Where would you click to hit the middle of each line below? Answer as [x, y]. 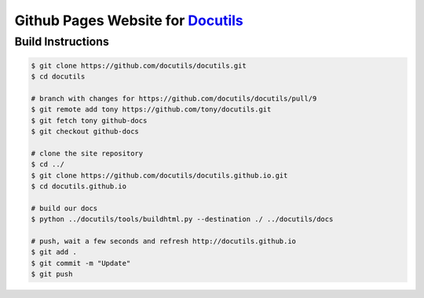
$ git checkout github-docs [85, 132]
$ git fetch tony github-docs [89, 120]
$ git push [52, 274]
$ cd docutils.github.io [79, 187]
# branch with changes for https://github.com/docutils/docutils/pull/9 [174, 98]
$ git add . [54, 252]
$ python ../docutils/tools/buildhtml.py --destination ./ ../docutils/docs [182, 219]
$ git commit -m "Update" [81, 263]
